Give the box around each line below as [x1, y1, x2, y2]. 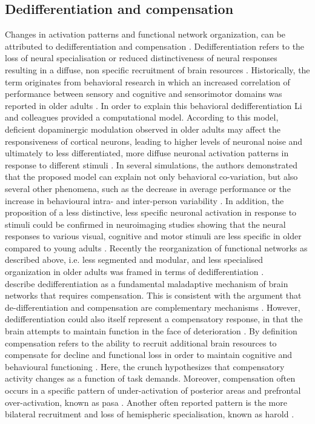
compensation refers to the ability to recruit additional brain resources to [5, 336, 277, 349]
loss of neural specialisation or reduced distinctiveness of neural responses [5, 51, 277, 64]
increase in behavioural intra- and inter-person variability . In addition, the [5, 194, 284, 207]
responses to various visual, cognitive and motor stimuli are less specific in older [5, 230, 302, 242]
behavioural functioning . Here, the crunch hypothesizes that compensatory [5, 360, 285, 373]
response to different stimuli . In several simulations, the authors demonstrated [5, 158, 298, 171]
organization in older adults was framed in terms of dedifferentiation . [5, 265, 264, 278]
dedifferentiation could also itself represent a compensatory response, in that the [5, 313, 303, 325]
